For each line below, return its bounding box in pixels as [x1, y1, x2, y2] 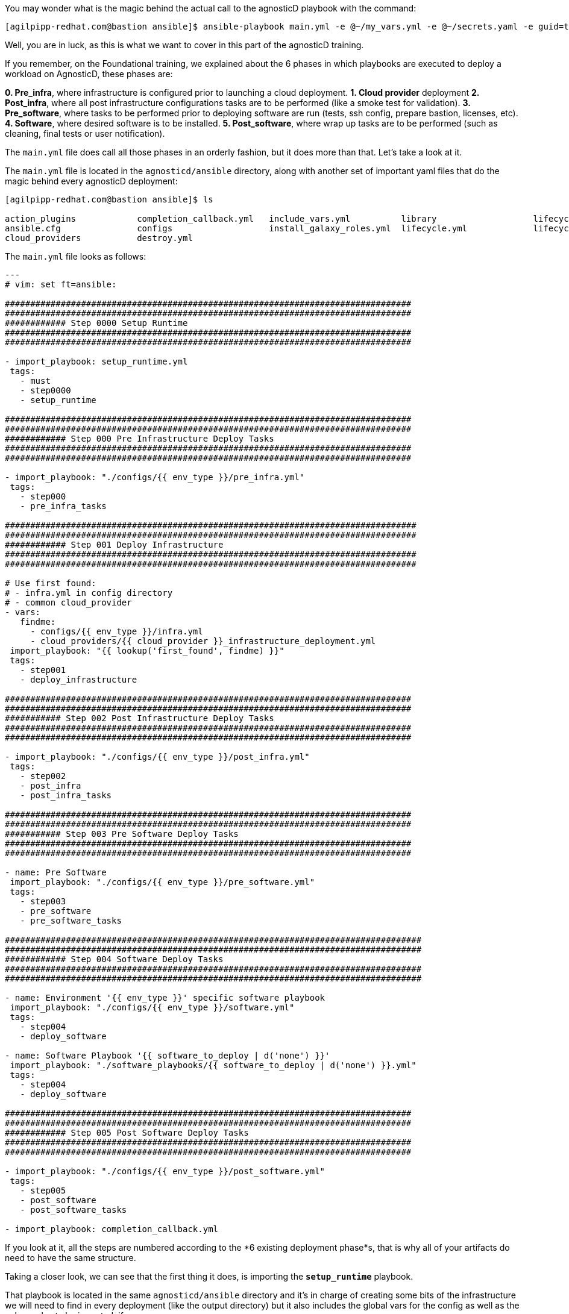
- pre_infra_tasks [20, 501, 107, 511]
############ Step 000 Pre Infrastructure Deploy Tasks [5, 434, 274, 443]
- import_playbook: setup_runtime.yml [5, 357, 188, 366]
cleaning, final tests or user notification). [5, 128, 165, 139]
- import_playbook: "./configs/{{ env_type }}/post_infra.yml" [5, 752, 310, 762]
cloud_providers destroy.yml [5, 233, 193, 243]
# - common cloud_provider [5, 598, 132, 607]
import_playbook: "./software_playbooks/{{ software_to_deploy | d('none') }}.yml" [10, 1060, 417, 1070]
